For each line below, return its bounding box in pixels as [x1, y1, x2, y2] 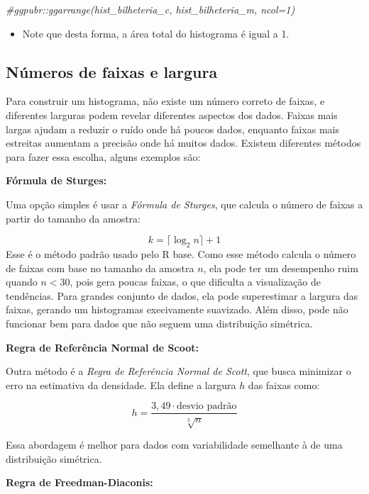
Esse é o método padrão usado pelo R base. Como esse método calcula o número [6, 246, 356, 261]
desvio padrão [177, 401, 237, 412]
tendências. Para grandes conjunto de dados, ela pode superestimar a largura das [6, 288, 358, 303]
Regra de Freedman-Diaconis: [6, 475, 153, 490]
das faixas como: [248, 377, 320, 392]
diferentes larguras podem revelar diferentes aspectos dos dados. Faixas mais [6, 107, 338, 122]
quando [6, 274, 38, 289]
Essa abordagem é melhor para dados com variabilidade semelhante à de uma [6, 437, 343, 452]
